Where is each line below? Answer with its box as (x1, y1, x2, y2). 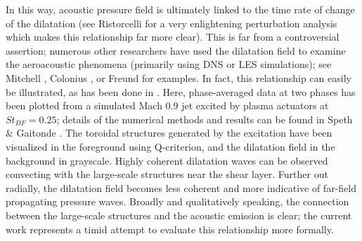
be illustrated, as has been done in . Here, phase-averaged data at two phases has (6, 84, 356, 99)
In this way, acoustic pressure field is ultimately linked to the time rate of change (6, 2, 355, 16)
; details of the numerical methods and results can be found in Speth (56, 111, 353, 126)
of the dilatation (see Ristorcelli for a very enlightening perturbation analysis (6, 15, 337, 30)
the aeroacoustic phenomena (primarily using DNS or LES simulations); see (6, 57, 332, 71)
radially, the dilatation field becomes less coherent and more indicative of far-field (6, 180, 356, 195)
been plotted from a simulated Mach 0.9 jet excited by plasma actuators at (6, 98, 329, 113)
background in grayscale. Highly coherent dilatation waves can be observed (6, 153, 328, 167)
